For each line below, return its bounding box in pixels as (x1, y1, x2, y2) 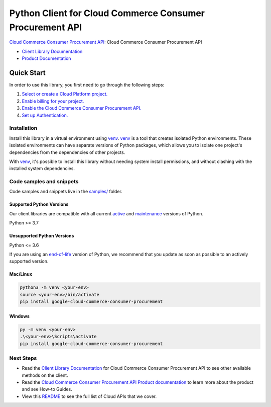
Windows (9, 313, 30, 319)
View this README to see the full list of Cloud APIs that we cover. (22, 393, 157, 399)
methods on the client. (22, 372, 68, 378)
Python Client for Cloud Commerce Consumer (9, 8, 205, 19)
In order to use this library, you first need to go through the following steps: (9, 82, 165, 88)
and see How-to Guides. (22, 386, 72, 392)
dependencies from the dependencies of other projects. (9, 149, 125, 155)
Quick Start (9, 68, 46, 77)
